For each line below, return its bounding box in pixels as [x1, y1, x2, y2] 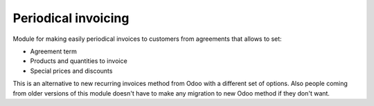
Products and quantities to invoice [30, 57, 127, 65]
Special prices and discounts [30, 67, 113, 75]
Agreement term [30, 47, 78, 55]
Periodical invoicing [12, 10, 130, 26]
